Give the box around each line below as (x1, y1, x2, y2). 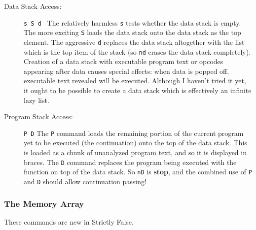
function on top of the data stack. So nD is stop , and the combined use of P (24, 166, 252, 177)
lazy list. (24, 95, 49, 105)
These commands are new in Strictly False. (4, 216, 134, 227)
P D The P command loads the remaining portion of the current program (24, 128, 244, 138)
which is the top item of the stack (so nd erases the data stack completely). (24, 46, 251, 57)
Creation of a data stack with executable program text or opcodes (24, 56, 223, 66)
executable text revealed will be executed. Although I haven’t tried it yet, (24, 75, 246, 86)
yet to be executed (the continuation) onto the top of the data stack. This (24, 137, 247, 148)
